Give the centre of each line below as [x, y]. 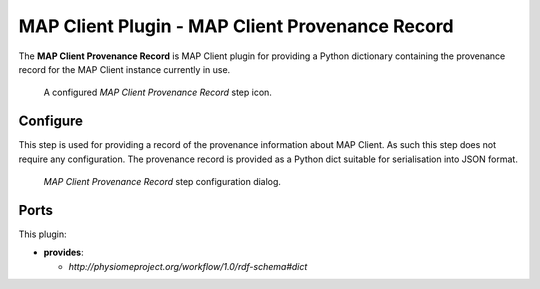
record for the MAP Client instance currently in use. [124, 69]
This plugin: [42, 234]
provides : [63, 252]
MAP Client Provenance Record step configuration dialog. [162, 182]
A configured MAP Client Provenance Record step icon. [157, 92]
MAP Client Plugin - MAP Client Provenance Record [236, 26]
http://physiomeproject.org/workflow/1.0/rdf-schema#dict [188, 266]
